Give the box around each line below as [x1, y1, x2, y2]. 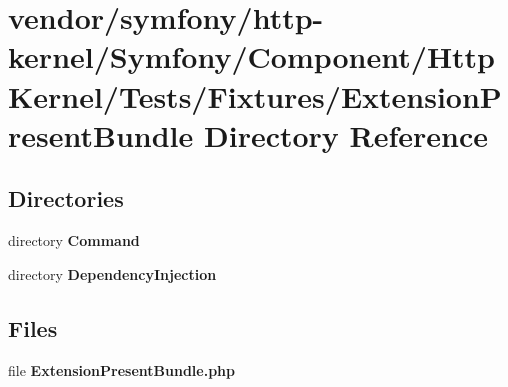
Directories [8, 183, 124, 214]
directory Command [8, 230, 140, 251]
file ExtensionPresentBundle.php [8, 359, 235, 380]
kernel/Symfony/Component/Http [8, 36, 496, 77]
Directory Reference [204, 114, 489, 155]
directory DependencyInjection [8, 263, 217, 284]
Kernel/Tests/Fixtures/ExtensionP [8, 75, 502, 116]
